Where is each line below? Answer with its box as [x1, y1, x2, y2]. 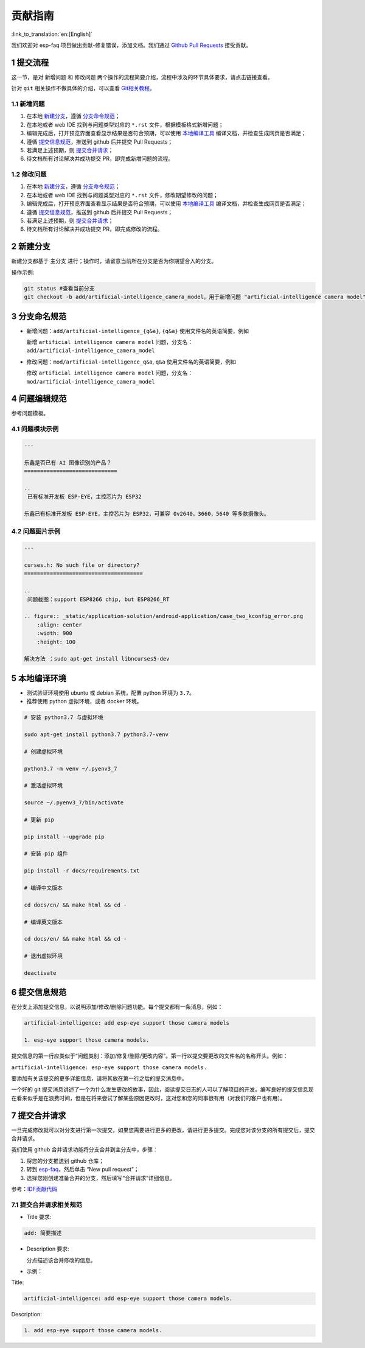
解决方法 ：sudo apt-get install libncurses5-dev [24, 655, 170, 662]
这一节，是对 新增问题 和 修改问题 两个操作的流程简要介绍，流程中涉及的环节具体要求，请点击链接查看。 [11, 73, 273, 80]
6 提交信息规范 [11, 987, 67, 998]
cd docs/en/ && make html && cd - [24, 935, 127, 943]
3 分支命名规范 [11, 311, 67, 321]
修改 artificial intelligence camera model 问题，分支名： [26, 369, 193, 377]
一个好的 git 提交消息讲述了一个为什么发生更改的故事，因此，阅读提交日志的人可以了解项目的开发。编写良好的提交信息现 [11, 1086, 314, 1093]
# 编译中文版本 [24, 885, 63, 891]
